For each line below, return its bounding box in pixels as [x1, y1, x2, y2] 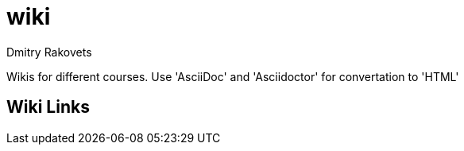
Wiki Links [6, 97, 90, 118]
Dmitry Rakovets [6, 45, 92, 59]
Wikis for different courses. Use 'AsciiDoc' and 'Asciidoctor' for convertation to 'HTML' [6, 69, 459, 83]
